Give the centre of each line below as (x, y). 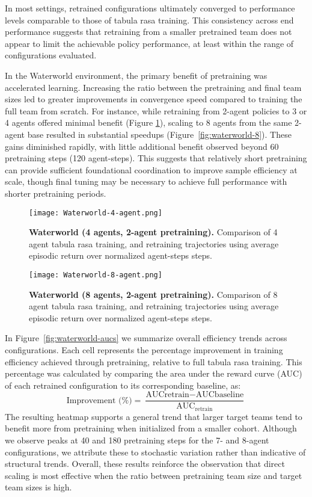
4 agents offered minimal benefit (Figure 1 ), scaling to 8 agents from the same (148, 122)
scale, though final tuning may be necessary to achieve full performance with (146, 181)
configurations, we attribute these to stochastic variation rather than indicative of (155, 452)
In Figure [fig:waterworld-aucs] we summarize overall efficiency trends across (146, 338)
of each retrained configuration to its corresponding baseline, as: (123, 385)
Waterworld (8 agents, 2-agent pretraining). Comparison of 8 (153, 294)
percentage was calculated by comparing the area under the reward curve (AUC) (154, 373)
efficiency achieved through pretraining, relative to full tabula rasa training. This (154, 361)
